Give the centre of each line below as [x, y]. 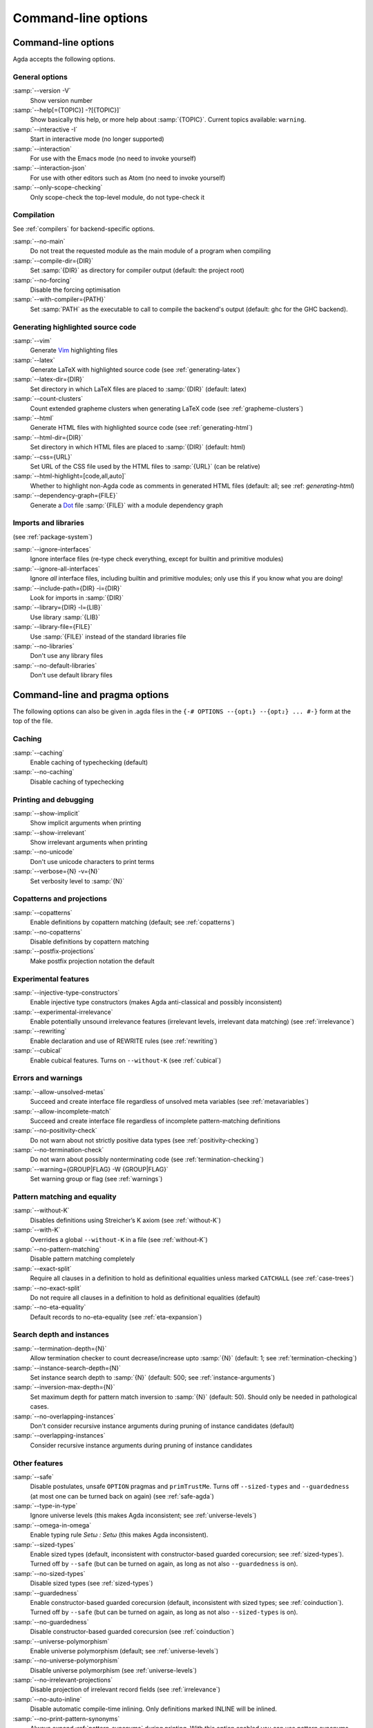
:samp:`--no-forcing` [42, 280]
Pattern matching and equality [65, 1197]
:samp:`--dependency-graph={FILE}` [65, 496]
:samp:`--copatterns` [42, 912]
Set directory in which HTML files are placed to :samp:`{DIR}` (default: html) [138, 447]
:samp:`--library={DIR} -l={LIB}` [58, 608]
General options [40, 77]
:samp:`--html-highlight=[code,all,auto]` [69, 476]
